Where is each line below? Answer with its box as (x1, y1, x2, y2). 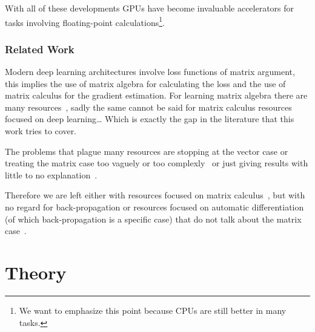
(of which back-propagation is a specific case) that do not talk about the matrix (5, 212, 302, 225)
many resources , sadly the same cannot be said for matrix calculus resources (5, 100, 292, 113)
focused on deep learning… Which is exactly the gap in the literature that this (5, 112, 294, 125)
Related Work (5, 41, 75, 56)
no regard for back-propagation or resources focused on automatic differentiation (5, 201, 304, 213)
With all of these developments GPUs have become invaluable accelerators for (5, 2, 294, 14)
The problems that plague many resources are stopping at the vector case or (5, 145, 288, 157)
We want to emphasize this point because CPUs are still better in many (19, 304, 287, 316)
